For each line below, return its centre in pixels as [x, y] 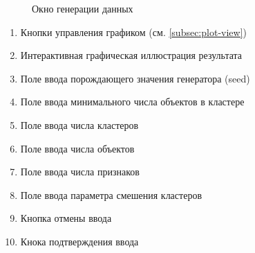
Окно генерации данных [83, 8]
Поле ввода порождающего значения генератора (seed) [135, 78]
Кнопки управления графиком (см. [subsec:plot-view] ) [133, 32]
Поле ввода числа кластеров [79, 124]
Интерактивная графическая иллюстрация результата [131, 55]
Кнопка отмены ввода [66, 218]
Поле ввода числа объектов [77, 148]
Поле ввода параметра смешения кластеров [111, 194]
